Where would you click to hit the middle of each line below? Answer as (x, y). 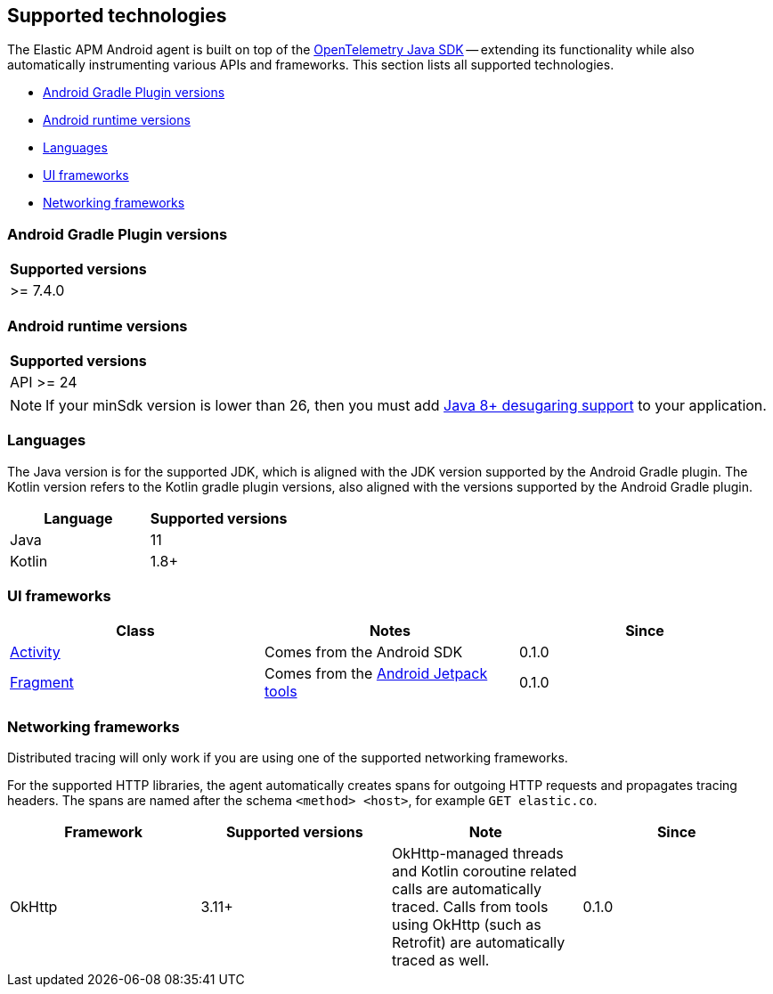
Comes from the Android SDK (363, 652)
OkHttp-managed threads (478, 854)
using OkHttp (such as (467, 925)
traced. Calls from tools (470, 907)
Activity (35, 652)
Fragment (42, 683)
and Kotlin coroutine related (484, 872)
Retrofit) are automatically (479, 943)
